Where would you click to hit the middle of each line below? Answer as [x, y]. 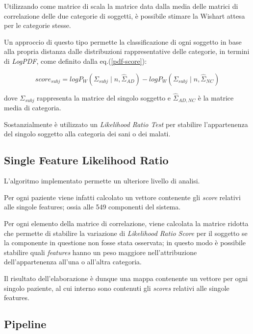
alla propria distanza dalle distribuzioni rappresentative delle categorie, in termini [127, 51]
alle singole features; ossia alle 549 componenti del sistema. [92, 207]
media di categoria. [33, 108]
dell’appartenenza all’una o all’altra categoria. [73, 262]
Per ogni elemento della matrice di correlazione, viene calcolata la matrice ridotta [126, 223]
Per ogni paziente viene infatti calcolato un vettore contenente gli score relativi [122, 197]
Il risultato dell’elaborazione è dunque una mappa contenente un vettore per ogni [126, 278]
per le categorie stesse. [38, 25]
